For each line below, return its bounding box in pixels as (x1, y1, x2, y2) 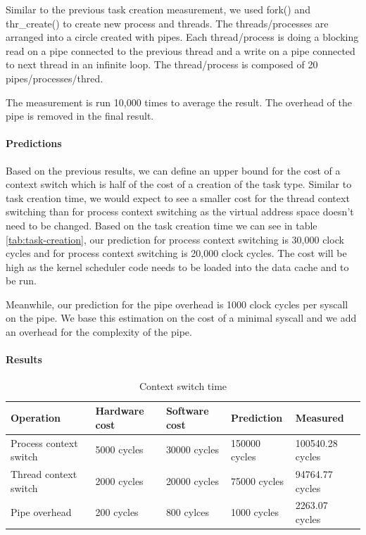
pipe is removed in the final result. (6, 108, 154, 123)
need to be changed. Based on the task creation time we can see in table (6, 218, 317, 232)
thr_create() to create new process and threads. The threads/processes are (6, 15, 329, 30)
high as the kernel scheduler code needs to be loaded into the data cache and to (6, 259, 349, 274)
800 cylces (165, 505, 209, 520)
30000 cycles (165, 442, 219, 457)
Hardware (95, 403, 144, 418)
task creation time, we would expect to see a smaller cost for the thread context (6, 190, 350, 205)
